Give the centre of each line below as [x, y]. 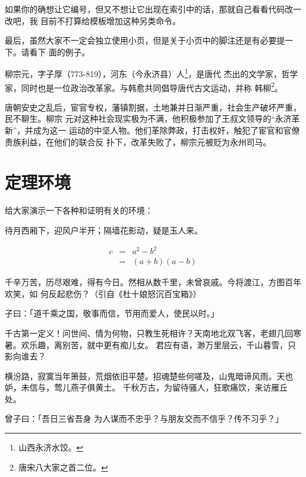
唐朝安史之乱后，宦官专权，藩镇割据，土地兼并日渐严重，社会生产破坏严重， [153, 107]
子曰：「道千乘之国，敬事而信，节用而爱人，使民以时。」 [112, 313]
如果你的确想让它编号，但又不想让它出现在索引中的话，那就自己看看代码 [145, 9]
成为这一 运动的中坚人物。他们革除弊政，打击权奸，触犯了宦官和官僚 [167, 130]
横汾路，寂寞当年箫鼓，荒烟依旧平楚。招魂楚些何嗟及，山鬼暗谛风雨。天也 [149, 376]
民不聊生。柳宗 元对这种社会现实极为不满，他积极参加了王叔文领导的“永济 [148, 119]
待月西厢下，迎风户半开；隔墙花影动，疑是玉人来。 [104, 230]
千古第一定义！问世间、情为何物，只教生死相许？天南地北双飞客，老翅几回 [149, 333]
